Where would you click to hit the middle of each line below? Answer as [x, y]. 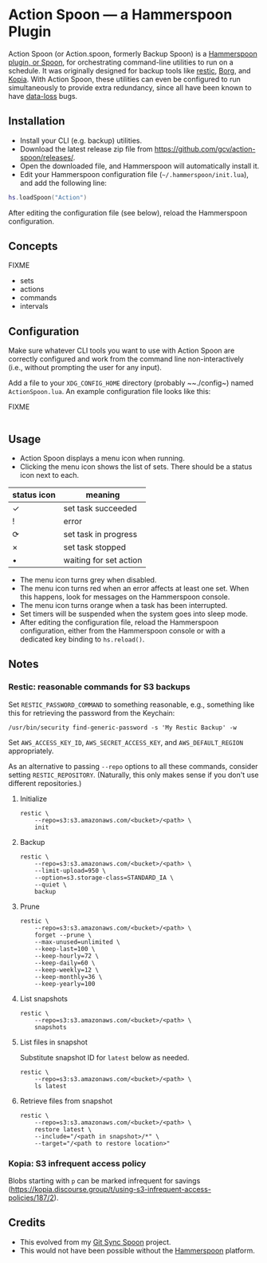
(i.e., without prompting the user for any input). [85, 368]
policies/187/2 [31, 1198]
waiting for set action [103, 560]
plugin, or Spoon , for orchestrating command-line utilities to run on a [121, 62]
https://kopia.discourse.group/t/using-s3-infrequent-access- [111, 1190]
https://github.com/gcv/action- [205, 148]
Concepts [33, 246]
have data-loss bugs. [43, 96]
